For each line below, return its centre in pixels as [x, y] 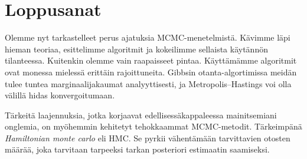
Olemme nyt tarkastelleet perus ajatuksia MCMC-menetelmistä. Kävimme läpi [148, 37]
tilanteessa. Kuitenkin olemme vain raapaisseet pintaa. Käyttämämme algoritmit [151, 60]
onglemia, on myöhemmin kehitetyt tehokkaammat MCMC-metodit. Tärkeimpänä [153, 126]
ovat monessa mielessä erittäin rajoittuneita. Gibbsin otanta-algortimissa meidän [151, 72]
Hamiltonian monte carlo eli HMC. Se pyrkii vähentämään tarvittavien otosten [148, 138]
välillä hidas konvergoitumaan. [60, 95]
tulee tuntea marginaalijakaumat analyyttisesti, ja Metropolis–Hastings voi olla [148, 83]
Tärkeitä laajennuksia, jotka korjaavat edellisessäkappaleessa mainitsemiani [141, 115]
